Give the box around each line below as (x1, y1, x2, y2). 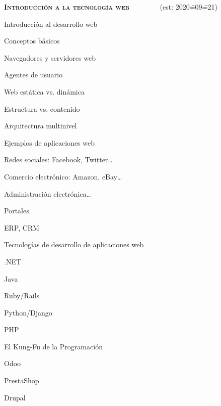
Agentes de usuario (4, 69, 63, 80)
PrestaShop (4, 375, 39, 386)
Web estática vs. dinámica (4, 86, 85, 97)
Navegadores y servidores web (4, 52, 96, 63)
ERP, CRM (4, 222, 40, 233)
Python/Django (4, 307, 52, 318)
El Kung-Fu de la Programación (4, 341, 103, 351)
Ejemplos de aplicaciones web (4, 137, 95, 148)
